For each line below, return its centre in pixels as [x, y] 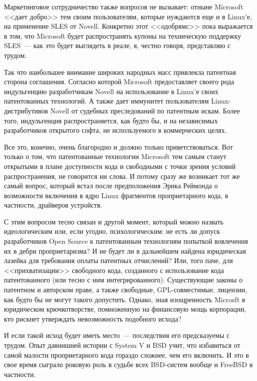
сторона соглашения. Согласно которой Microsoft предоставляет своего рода [119, 82]
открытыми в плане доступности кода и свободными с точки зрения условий [120, 166]
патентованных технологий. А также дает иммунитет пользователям [106, 101]
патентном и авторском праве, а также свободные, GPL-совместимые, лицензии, [126, 290]
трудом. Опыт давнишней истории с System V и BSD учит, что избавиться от [122, 345]
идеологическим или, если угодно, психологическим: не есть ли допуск [112, 231]
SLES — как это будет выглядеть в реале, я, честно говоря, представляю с [117, 45]
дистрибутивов [26, 110]
